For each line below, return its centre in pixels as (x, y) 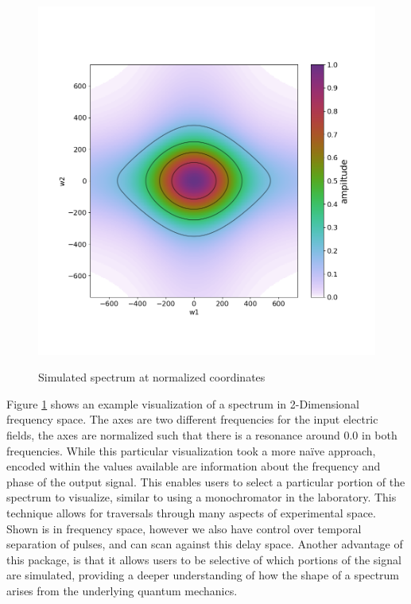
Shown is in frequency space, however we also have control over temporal (184, 528)
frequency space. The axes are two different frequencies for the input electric (192, 419)
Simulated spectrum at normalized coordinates (152, 377)
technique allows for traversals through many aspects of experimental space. (191, 513)
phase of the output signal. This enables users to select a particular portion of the (206, 481)
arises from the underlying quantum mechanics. (122, 590)
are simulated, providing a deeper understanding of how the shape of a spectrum (203, 575)
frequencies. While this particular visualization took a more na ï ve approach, (191, 450)
